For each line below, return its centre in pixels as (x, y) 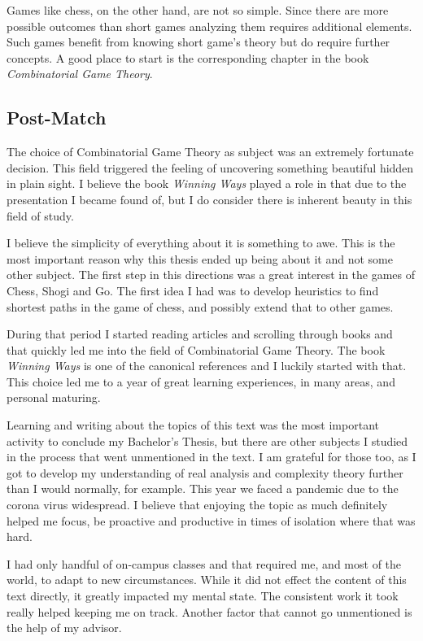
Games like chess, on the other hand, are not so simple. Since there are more (198, 10)
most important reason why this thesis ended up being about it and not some (200, 258)
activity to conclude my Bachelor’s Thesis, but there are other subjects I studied (207, 440)
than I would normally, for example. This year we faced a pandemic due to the (203, 488)
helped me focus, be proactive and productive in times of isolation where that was (211, 520)
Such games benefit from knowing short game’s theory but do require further (198, 42)
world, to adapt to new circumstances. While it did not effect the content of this (207, 580)
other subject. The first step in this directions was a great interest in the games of (211, 275)
